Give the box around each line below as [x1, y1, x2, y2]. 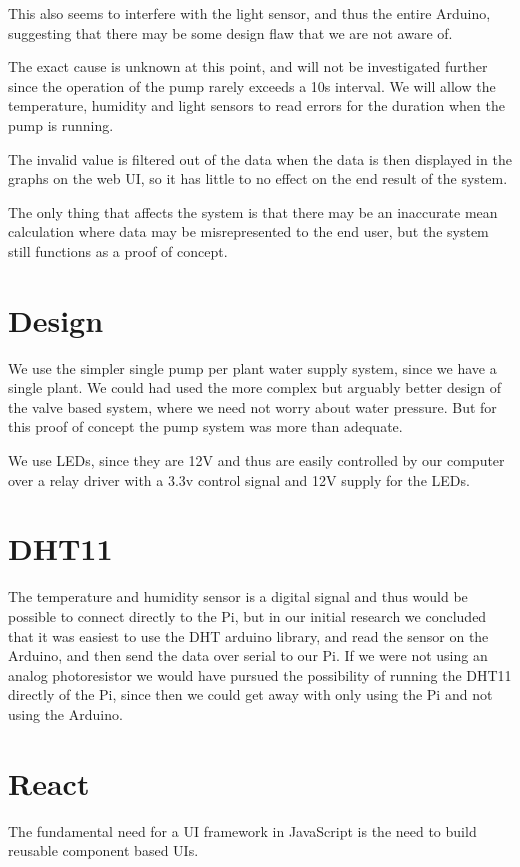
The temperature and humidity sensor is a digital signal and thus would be [8, 586, 468, 607]
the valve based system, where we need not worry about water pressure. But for [8, 396, 497, 417]
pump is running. [8, 114, 114, 135]
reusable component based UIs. [8, 840, 199, 861]
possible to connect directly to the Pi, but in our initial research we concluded [8, 605, 487, 626]
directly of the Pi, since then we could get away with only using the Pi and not [8, 684, 493, 705]
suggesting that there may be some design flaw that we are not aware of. [8, 22, 453, 43]
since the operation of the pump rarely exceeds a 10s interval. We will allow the [8, 75, 496, 96]
